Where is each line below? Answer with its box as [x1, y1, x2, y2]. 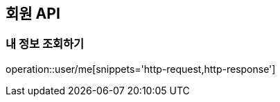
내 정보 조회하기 [6, 37, 85, 51]
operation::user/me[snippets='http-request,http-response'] [6, 62, 276, 75]
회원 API [6, 5, 60, 22]
